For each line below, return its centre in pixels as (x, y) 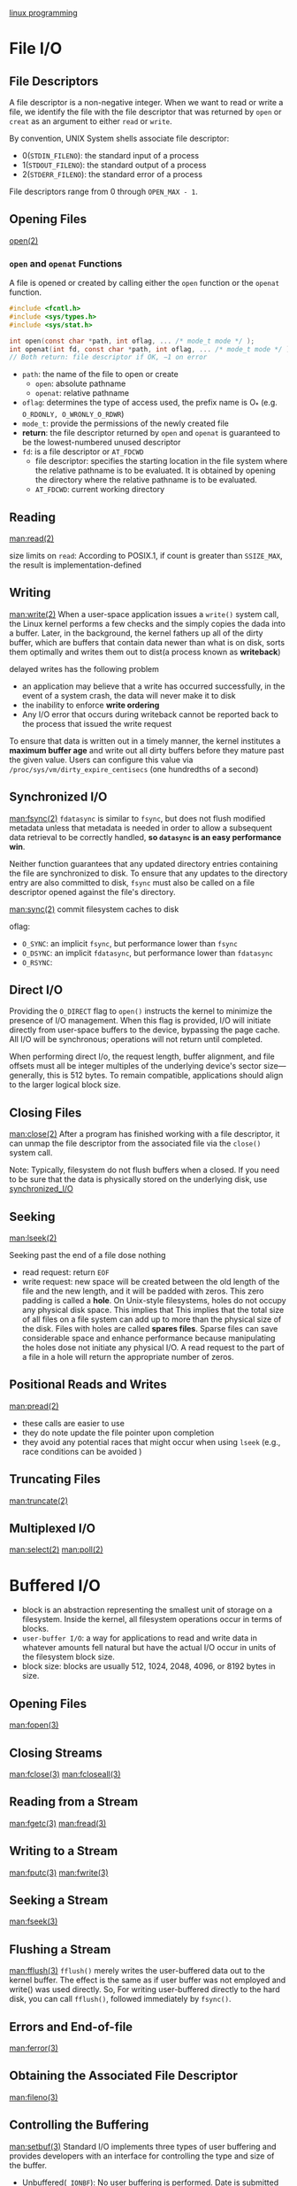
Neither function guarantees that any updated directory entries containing (144, 863)
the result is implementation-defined (76, 565)
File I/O (36, 49)
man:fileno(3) (34, 2097)
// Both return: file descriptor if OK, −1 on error (108, 358)
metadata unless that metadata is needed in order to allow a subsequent (141, 828)
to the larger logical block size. (65, 1085)
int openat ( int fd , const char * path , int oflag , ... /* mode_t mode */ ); (152, 349)
